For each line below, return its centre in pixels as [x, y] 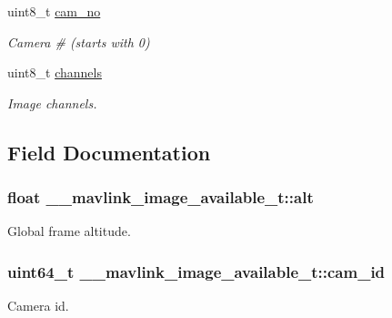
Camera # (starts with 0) [79, 41]
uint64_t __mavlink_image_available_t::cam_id [196, 271]
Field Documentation [109, 152]
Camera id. [38, 306]
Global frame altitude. [69, 231]
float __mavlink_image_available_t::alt [161, 197]
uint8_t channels [55, 72]
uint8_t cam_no [54, 11]
